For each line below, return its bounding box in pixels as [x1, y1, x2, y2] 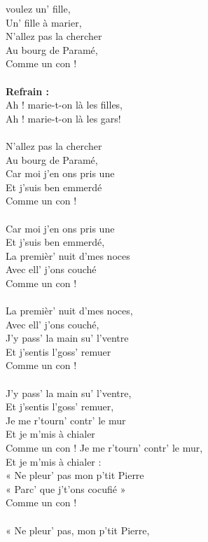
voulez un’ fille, [6, 1, 71, 15]
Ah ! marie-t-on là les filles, [6, 97, 123, 112]
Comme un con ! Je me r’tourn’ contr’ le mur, [6, 440, 203, 454]
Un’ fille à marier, [6, 15, 82, 29]
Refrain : [6, 83, 50, 98]
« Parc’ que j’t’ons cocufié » [6, 481, 126, 496]
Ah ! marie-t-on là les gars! [6, 111, 121, 125]
